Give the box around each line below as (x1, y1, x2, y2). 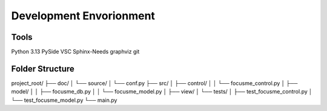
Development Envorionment (11, 9, 156, 22)
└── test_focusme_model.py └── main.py (11, 97, 117, 104)
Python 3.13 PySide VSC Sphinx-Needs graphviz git (11, 48, 140, 55)
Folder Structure (11, 63, 75, 74)
